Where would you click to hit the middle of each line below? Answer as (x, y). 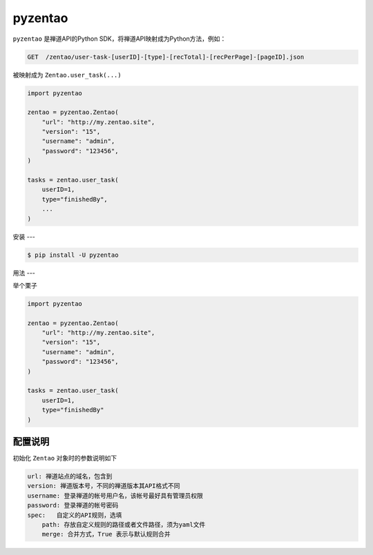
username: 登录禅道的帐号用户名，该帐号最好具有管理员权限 (115, 496)
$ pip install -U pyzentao (73, 255)
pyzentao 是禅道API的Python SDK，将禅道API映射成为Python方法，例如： (119, 39)
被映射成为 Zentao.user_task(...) (67, 75)
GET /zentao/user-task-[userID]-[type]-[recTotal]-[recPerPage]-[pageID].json (166, 57)
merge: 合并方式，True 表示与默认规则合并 (106, 534)
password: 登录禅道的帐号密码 (73, 505)
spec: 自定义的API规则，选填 (75, 515)
